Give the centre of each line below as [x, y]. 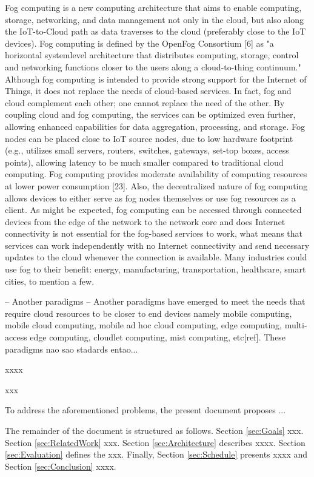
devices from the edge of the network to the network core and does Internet [145, 221]
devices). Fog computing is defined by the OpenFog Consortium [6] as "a [139, 43]
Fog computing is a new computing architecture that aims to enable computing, [153, 7]
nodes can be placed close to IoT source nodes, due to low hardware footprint [149, 138]
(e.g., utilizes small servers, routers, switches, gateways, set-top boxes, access [147, 150]
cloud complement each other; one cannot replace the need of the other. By [145, 102]
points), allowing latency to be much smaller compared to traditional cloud [144, 162]
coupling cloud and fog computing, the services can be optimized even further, [150, 114]
